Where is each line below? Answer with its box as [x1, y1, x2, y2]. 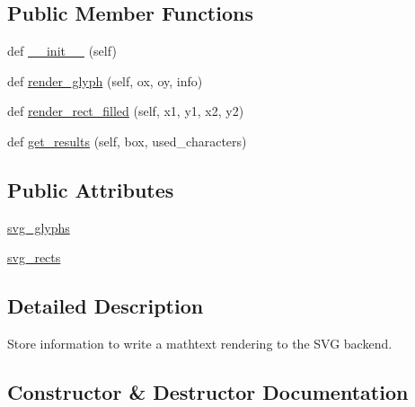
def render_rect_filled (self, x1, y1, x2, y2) [7, 102, 244, 120]
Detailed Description [7, 292, 204, 320]
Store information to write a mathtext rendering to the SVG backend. [7, 334, 393, 353]
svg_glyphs [7, 217, 70, 236]
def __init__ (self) [7, 41, 117, 60]
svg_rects [7, 248, 61, 267]
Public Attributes [7, 175, 174, 203]
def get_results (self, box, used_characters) [7, 131, 247, 150]
